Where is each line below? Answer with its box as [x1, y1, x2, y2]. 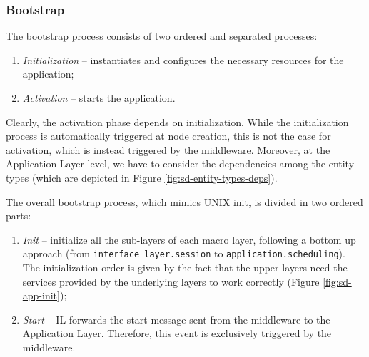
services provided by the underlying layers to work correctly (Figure [22, 274, 320, 289]
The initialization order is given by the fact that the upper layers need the [22, 260, 348, 274]
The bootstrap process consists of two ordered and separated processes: [6, 29, 318, 43]
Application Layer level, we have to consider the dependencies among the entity [6, 156, 355, 171]
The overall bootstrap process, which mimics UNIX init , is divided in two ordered [6, 194, 363, 209]
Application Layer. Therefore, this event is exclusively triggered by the [22, 326, 332, 341]
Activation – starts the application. [22, 90, 176, 105]
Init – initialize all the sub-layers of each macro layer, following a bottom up [22, 232, 356, 247]
